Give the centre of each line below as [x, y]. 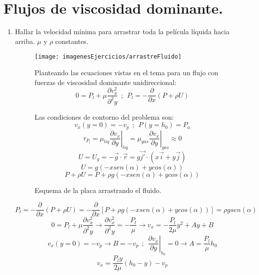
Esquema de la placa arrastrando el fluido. [98, 190]
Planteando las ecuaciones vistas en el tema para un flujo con [126, 72]
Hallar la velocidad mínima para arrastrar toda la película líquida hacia [122, 32]
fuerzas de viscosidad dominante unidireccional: [105, 82]
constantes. [72, 41]
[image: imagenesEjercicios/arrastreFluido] [108, 57]
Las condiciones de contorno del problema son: [104, 116]
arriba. [25, 41]
